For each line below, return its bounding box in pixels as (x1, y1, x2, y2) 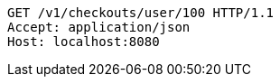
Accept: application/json (7, 20, 191, 34)
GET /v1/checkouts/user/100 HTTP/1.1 (7, 5, 275, 20)
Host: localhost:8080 (7, 34, 160, 49)
